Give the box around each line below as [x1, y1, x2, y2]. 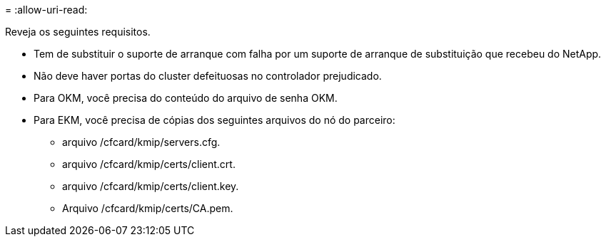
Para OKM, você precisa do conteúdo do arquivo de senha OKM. [34, 92, 338, 104]
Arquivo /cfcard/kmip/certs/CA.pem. [62, 202, 233, 214]
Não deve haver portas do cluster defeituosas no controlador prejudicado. [34, 70, 382, 82]
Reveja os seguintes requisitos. [5, 26, 151, 38]
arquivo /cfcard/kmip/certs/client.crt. [62, 158, 236, 170]
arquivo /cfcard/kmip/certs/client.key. [62, 180, 239, 192]
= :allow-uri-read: [5, 4, 88, 16]
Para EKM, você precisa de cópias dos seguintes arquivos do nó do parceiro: [34, 114, 395, 126]
